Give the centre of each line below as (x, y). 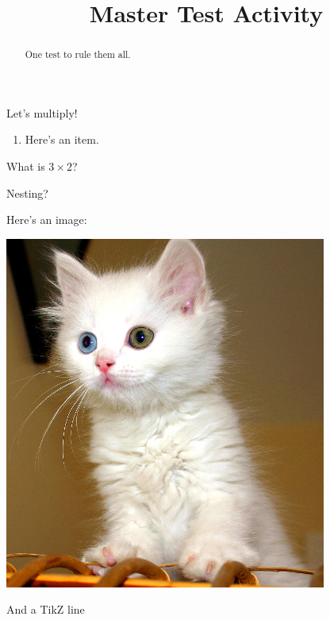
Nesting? (27, 193)
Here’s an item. (62, 139)
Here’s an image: (47, 220)
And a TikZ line (46, 609)
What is (26, 166)
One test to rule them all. (78, 54)
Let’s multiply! (42, 112)
